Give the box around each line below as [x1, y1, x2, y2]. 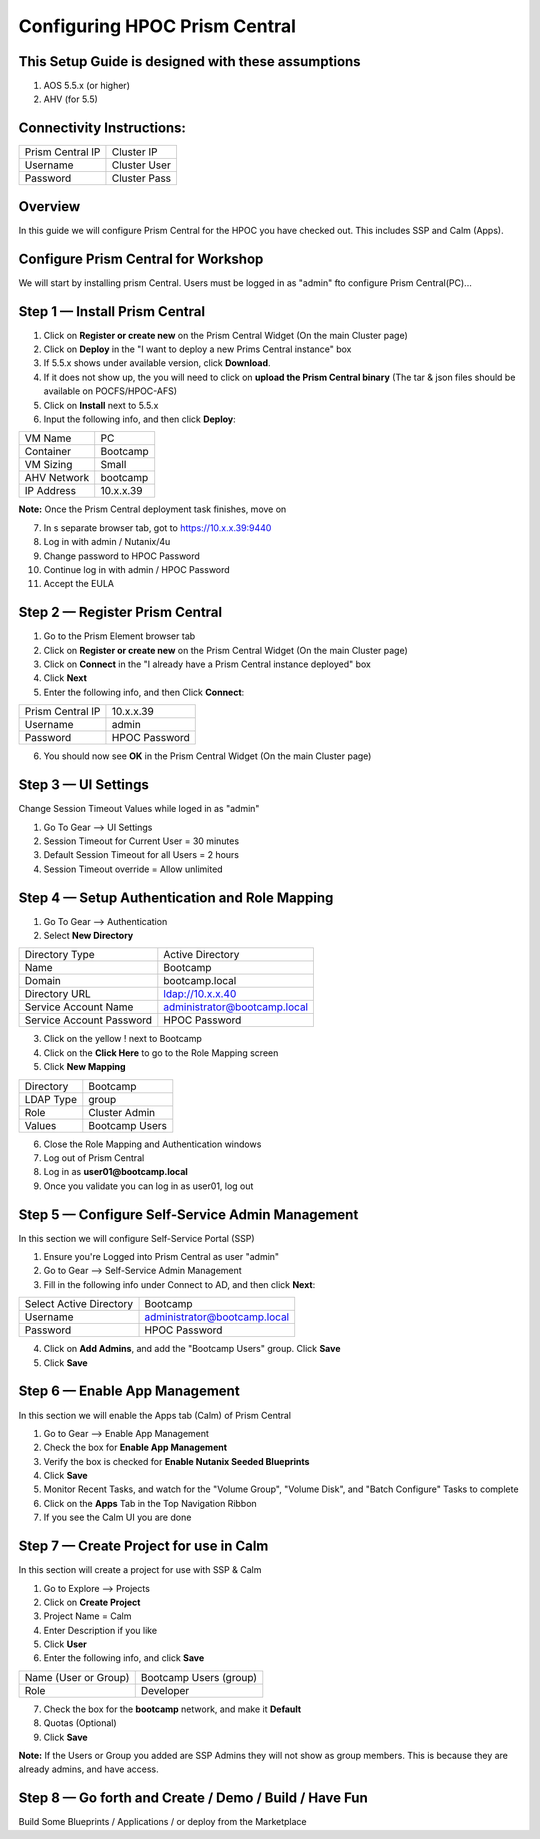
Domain [24, 974, 62, 988]
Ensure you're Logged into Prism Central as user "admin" [43, 1251, 280, 1263]
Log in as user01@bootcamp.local [43, 1166, 189, 1178]
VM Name [24, 431, 72, 445]
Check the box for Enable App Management [43, 1441, 228, 1454]
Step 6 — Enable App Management [18, 1383, 240, 1400]
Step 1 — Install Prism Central [18, 303, 205, 320]
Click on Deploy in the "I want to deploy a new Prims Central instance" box [43, 343, 352, 355]
